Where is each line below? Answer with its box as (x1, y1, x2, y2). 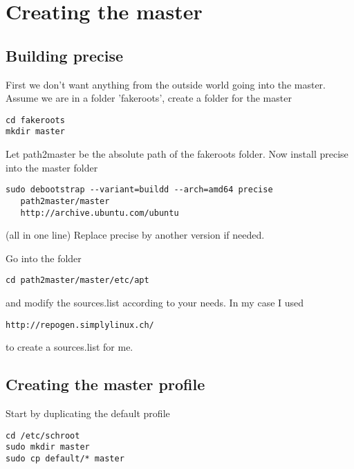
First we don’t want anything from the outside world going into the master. (6, 77, 326, 91)
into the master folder (6, 160, 98, 174)
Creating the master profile (6, 374, 205, 395)
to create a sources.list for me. (6, 340, 133, 354)
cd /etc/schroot (6, 430, 80, 441)
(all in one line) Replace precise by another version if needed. (6, 228, 265, 242)
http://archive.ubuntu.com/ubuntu (20, 208, 179, 218)
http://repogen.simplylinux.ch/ (6, 320, 154, 330)
